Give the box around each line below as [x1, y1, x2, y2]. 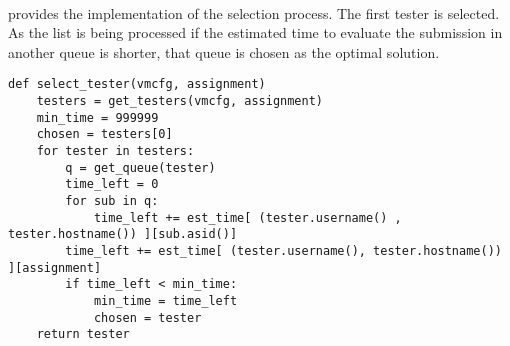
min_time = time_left [93, 293, 238, 308]
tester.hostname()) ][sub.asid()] [8, 227, 238, 242]
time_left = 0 [65, 177, 159, 192]
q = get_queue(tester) [65, 160, 216, 175]
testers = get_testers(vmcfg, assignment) [36, 94, 323, 109]
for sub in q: [65, 193, 159, 208]
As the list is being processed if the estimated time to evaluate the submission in [8, 22, 503, 43]
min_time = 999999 [36, 110, 159, 125]
